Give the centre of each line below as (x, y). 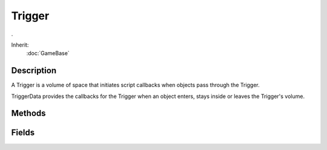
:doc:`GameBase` (48, 53)
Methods (28, 113)
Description (34, 70)
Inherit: (20, 45)
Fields (23, 133)
